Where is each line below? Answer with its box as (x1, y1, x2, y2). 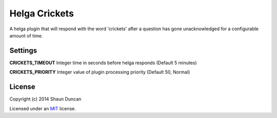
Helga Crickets (9, 8, 74, 19)
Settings (9, 46, 37, 55)
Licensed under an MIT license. (9, 105, 76, 111)
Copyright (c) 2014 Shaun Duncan (9, 96, 82, 102)
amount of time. (9, 32, 43, 38)
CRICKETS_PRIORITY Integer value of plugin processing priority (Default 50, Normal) (9, 69, 190, 75)
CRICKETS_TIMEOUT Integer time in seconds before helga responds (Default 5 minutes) (9, 60, 197, 66)
